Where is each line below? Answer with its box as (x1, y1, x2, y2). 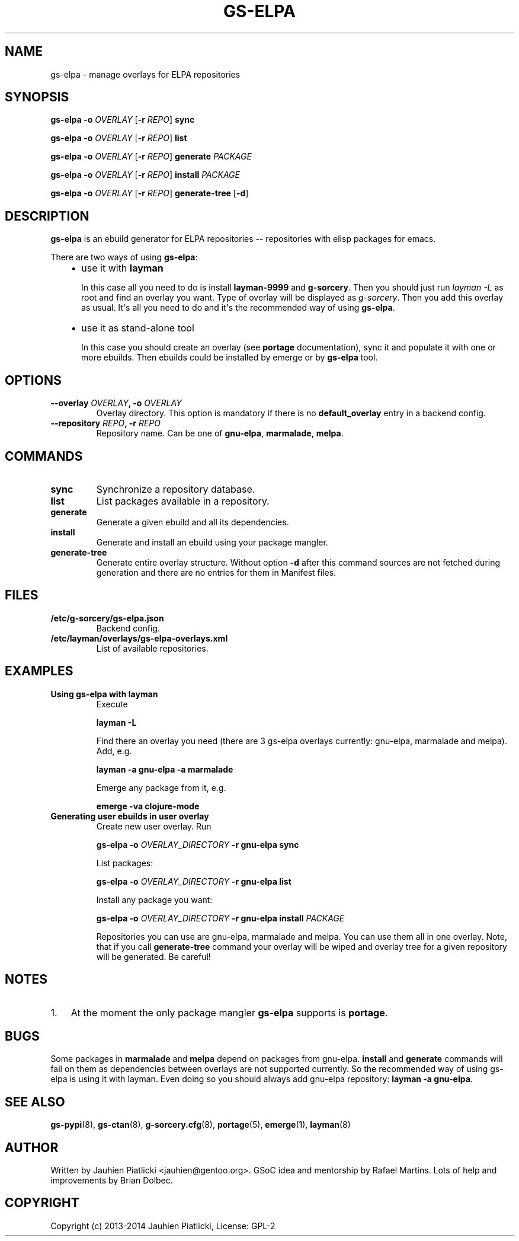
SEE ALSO (5, 1094, 65, 1109)
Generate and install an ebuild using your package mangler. (96, 537, 328, 547)
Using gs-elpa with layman (50, 688, 158, 699)
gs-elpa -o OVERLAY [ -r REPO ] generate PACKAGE (50, 151, 252, 162)
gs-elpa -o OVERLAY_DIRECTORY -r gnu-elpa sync (96, 839, 299, 850)
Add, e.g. (96, 745, 132, 756)
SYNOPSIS (5, 90, 69, 105)
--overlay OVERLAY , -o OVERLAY (50, 398, 182, 409)
